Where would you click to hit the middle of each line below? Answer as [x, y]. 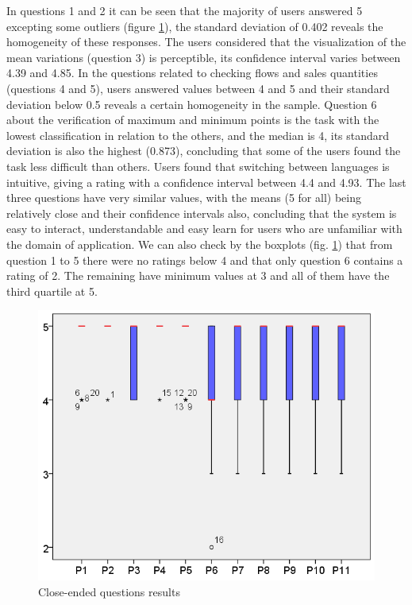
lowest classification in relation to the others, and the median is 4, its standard [198, 135]
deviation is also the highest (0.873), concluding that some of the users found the [204, 151]
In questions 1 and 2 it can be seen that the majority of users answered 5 [185, 10]
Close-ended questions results [109, 591]
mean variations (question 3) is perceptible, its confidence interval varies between [204, 57]
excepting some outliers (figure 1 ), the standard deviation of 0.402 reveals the [195, 26]
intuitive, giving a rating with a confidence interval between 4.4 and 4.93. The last [206, 182]
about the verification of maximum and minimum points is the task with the [193, 120]
